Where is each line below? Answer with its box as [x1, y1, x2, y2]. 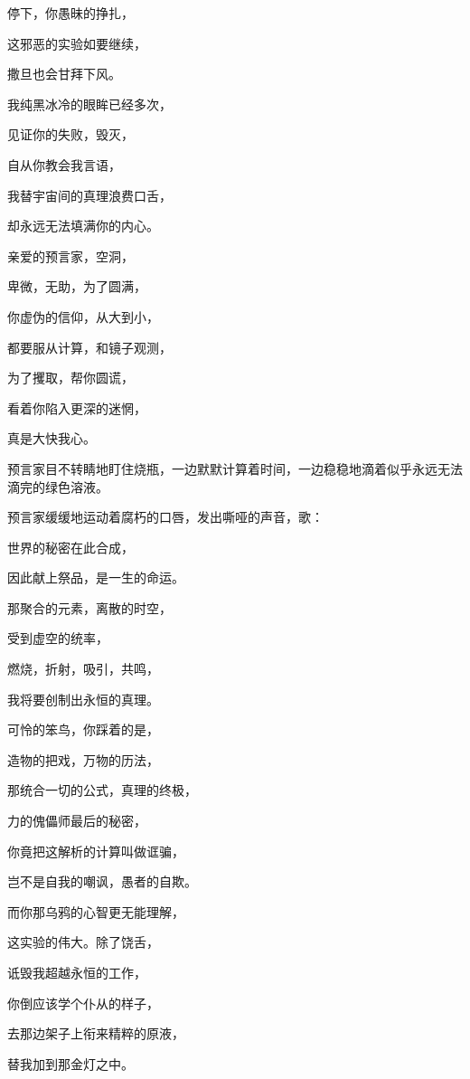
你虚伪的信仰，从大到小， [7, 307, 159, 326]
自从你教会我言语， [7, 155, 121, 174]
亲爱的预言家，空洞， [7, 246, 134, 265]
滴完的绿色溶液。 [7, 477, 108, 496]
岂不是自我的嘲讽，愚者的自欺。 [7, 872, 197, 891]
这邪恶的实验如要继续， [7, 33, 146, 52]
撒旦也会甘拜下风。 [7, 64, 121, 83]
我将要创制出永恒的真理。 [7, 689, 159, 708]
